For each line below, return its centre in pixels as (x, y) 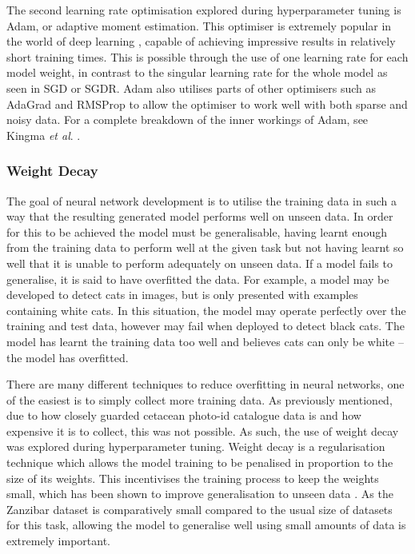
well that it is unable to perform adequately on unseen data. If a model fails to (200, 263)
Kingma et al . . (44, 135)
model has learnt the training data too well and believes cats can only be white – (205, 341)
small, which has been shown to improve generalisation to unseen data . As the (200, 494)
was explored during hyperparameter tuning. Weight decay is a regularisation (196, 446)
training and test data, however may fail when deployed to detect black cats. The (206, 326)
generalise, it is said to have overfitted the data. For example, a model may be (198, 279)
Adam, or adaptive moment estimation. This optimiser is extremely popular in (199, 25)
